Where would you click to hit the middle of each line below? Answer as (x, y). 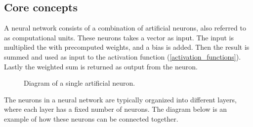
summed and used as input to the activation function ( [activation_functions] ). (123, 56)
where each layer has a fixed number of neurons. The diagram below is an (116, 109)
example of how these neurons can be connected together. (91, 118)
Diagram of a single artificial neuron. (80, 83)
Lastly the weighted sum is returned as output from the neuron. (101, 66)
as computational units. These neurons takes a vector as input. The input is (119, 37)
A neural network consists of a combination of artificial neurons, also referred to (125, 28)
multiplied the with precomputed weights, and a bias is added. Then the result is (127, 47)
